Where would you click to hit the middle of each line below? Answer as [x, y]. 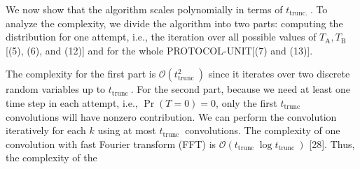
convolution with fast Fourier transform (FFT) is [111, 144]
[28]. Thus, [332, 144]
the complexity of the [51, 157]
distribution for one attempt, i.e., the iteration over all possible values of [161, 37]
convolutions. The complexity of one [263, 130]
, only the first [247, 102]
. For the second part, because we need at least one [240, 89]
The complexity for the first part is [81, 74]
